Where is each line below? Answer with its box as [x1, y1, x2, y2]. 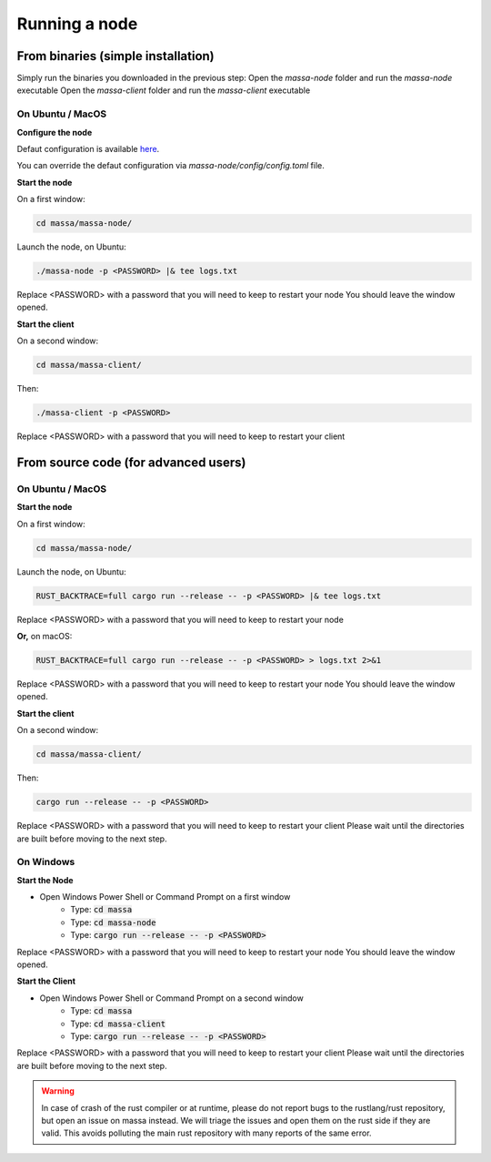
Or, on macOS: [16, 631, 73, 642]
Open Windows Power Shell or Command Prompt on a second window [39, 993, 304, 1004]
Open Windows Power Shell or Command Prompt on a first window [39, 892, 291, 902]
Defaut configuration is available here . [16, 143, 160, 154]
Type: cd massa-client [70, 1018, 166, 1029]
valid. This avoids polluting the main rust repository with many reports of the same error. [41, 1127, 372, 1138]
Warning [41, 1086, 75, 1096]
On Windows [16, 856, 75, 869]
